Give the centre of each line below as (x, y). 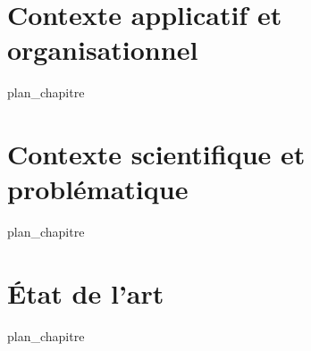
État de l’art (86, 293)
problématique (98, 189)
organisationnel (103, 50)
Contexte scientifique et (156, 154)
